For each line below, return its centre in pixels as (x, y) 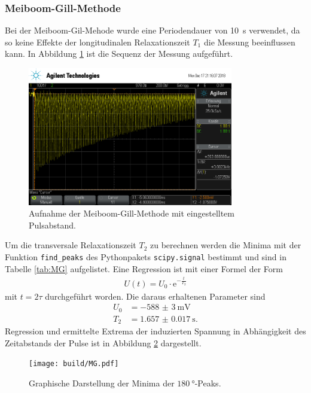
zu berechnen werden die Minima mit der (226, 245)
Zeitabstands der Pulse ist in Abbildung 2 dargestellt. (103, 342)
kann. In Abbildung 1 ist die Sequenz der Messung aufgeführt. (119, 54)
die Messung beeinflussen (249, 42)
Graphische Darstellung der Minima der (102, 383)
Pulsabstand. (52, 225)
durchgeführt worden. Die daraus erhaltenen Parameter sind (155, 296)
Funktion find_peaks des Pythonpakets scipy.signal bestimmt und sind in (146, 256)
